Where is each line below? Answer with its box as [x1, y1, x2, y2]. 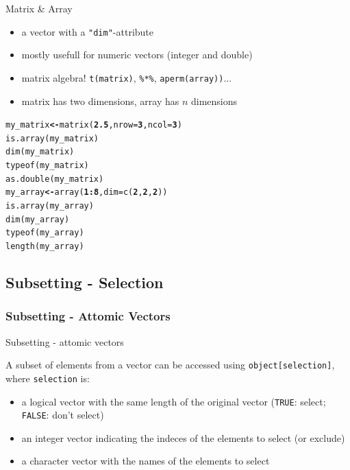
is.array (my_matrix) [5, 133, 99, 143]
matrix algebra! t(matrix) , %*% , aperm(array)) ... [21, 70, 232, 84]
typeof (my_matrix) [5, 161, 89, 171]
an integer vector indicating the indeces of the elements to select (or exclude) [21, 430, 345, 445]
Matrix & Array [5, 1, 73, 15]
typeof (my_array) [5, 228, 84, 238]
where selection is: [5, 371, 90, 385]
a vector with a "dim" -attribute [21, 24, 154, 38]
